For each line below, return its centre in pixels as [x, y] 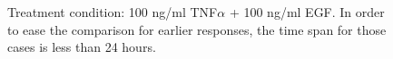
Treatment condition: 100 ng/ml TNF [113, 12]
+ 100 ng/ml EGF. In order [307, 12]
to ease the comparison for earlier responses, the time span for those [197, 29]
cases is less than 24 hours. [82, 47]
